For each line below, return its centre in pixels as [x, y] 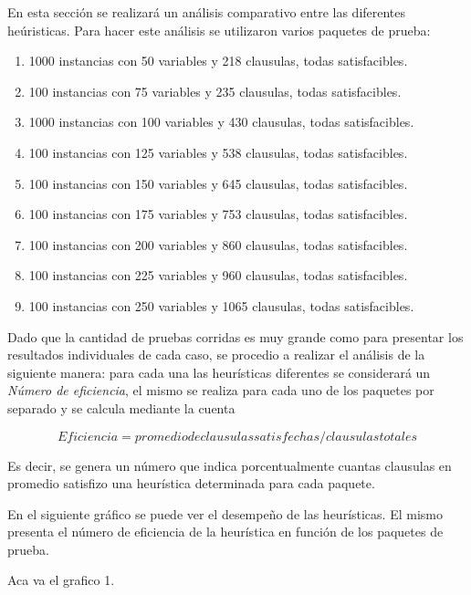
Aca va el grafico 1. [61, 580]
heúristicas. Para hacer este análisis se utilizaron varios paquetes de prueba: [219, 30]
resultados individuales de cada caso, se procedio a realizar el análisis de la [216, 355]
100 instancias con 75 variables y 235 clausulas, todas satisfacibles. [215, 91]
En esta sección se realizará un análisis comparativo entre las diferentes [207, 12]
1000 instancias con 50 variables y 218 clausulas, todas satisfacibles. [218, 61]
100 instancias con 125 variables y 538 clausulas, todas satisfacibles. [218, 152]
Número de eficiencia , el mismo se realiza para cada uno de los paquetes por [221, 390]
